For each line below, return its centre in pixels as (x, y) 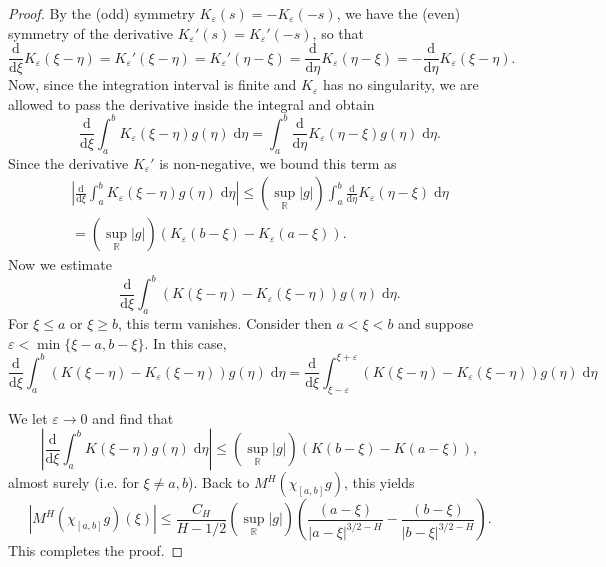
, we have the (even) (398, 13)
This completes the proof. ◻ (96, 550)
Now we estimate (60, 264)
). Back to (219, 482)
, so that (338, 32)
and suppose (436, 323)
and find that (133, 417)
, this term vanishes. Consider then (224, 323)
